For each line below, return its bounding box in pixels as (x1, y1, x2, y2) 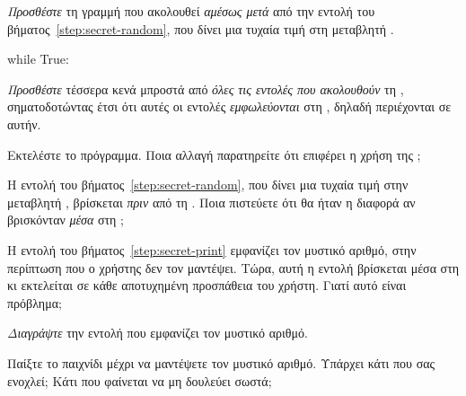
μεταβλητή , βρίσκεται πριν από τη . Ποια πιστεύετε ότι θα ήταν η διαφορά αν (7, 192, 416, 211)
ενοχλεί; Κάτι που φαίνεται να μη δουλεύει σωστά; (7, 371, 272, 390)
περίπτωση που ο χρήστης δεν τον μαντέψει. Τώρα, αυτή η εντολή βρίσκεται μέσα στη (7, 258, 460, 277)
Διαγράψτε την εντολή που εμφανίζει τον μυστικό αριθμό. (7, 323, 308, 342)
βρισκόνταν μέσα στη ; (7, 210, 124, 229)
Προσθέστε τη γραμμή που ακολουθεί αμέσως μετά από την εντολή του (7, 2, 375, 20)
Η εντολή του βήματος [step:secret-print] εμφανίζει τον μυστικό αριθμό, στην (7, 240, 417, 259)
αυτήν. (7, 114, 41, 133)
